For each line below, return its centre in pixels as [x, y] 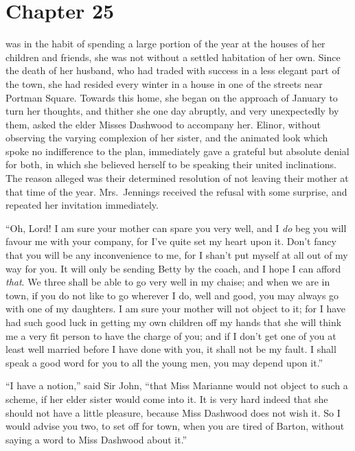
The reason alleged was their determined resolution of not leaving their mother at [177, 178]
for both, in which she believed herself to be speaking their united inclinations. [171, 164]
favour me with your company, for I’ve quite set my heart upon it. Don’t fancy [171, 241]
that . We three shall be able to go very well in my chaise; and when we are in [168, 282]
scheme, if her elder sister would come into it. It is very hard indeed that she [167, 398]
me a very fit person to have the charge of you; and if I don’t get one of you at [171, 335]
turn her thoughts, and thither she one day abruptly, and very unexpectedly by [172, 111]
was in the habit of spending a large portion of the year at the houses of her [165, 44]
